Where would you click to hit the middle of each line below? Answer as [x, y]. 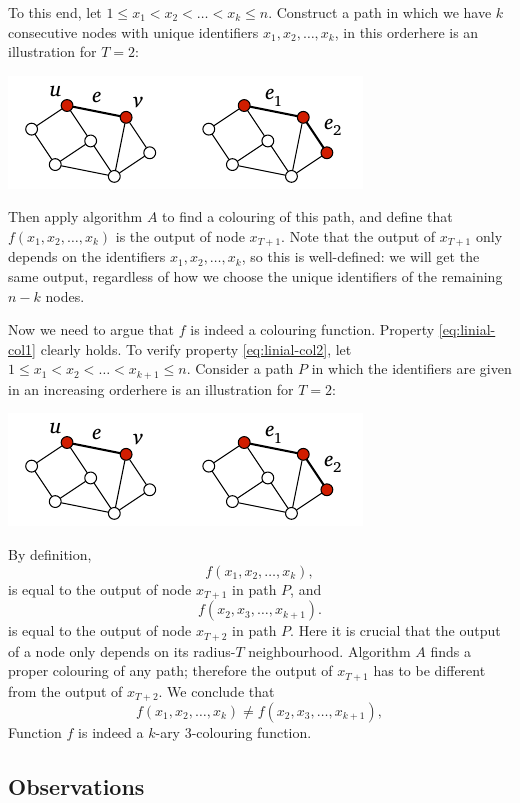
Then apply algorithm [75, 216]
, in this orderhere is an [406, 31]
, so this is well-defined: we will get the [360, 256]
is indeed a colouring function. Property [312, 329]
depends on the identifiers [87, 256]
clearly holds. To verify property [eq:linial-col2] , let [196, 348]
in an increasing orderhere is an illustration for [151, 388]
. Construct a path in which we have [380, 12]
